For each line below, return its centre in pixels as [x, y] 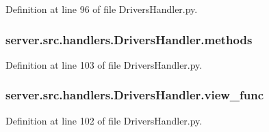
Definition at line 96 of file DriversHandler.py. [102, 9]
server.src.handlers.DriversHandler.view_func [135, 95]
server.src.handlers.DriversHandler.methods [129, 39]
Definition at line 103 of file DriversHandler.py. [104, 64]
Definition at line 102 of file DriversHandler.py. [104, 120]
